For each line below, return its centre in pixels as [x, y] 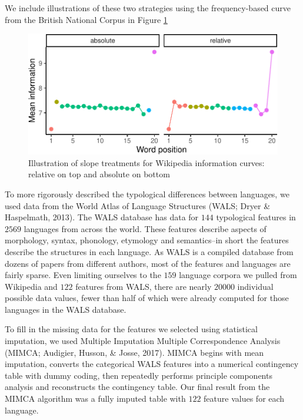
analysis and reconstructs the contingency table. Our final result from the [137, 387]
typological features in [256, 217]
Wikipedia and [31, 286]
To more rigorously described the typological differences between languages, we [147, 194]
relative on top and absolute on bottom [99, 174]
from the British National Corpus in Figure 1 [86, 19]
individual [255, 286]
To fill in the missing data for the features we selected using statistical [131, 329]
